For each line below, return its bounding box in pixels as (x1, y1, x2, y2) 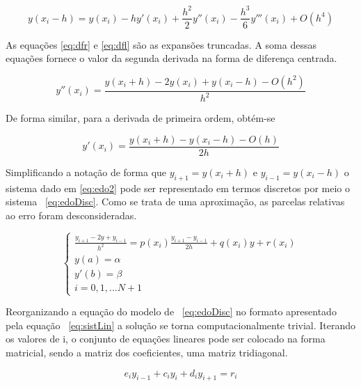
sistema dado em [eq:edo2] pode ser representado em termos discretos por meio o (6, 180, 350, 195)
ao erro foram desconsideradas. (6, 207, 137, 222)
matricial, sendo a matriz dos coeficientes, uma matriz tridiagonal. (6, 345, 288, 359)
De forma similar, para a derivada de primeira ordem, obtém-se (6, 111, 275, 125)
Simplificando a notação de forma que (6, 164, 167, 179)
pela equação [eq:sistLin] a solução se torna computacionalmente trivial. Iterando (6, 317, 356, 332)
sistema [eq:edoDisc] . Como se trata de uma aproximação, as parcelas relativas (6, 194, 345, 209)
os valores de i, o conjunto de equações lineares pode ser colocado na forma (6, 331, 326, 346)
